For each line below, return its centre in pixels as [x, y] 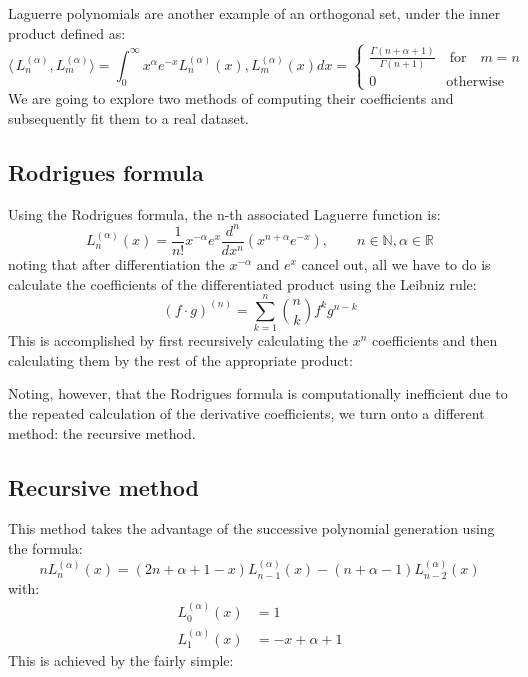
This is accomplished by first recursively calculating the [178, 340]
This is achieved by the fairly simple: [121, 659]
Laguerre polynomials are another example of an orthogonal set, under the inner [254, 13]
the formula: [45, 548]
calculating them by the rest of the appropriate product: [180, 359]
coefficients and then [435, 340]
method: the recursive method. [102, 432]
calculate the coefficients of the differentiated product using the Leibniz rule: [242, 283]
